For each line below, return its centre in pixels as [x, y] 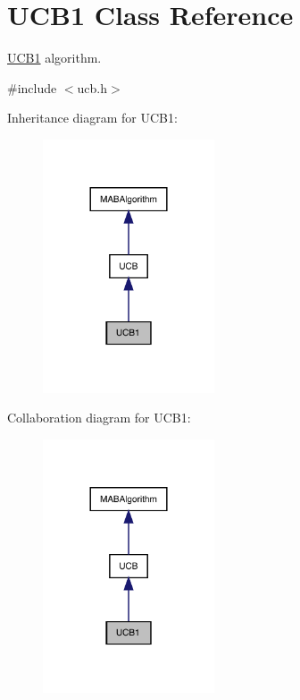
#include [32, 87]
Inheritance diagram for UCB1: [92, 118]
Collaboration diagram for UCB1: [99, 418]
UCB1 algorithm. [54, 58]
